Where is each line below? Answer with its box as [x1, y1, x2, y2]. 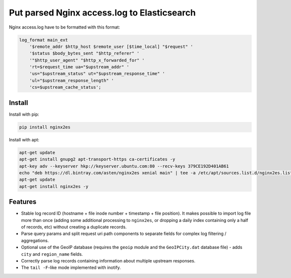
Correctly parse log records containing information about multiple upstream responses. [21, 258, 196, 263]
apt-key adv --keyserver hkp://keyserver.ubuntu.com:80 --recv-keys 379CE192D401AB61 [19, 163, 229, 169]
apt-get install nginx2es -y [19, 184, 89, 189]
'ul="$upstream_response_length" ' [29, 77, 114, 83]
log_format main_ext [19, 37, 68, 43]
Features [9, 198, 36, 206]
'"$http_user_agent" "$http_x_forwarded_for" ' [29, 57, 145, 63]
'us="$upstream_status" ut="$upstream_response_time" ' [29, 71, 165, 77]
